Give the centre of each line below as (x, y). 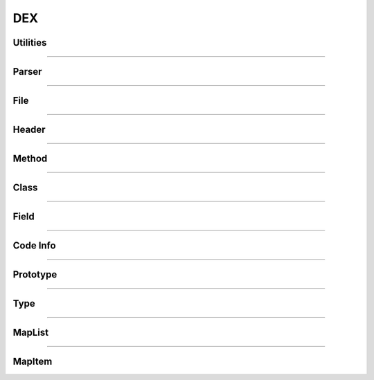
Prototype (35, 274)
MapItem (33, 362)
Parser (27, 72)
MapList (31, 333)
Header (29, 130)
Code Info (34, 246)
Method (30, 159)
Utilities (30, 43)
